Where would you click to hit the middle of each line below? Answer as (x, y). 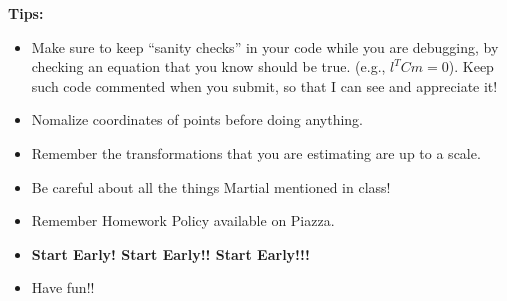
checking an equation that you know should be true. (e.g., (208, 66)
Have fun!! (63, 287)
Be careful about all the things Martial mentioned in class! (211, 186)
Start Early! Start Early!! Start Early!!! (170, 253)
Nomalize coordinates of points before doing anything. (197, 119)
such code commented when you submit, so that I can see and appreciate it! (264, 85)
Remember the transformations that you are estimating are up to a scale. (256, 152)
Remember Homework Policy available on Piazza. (183, 220)
